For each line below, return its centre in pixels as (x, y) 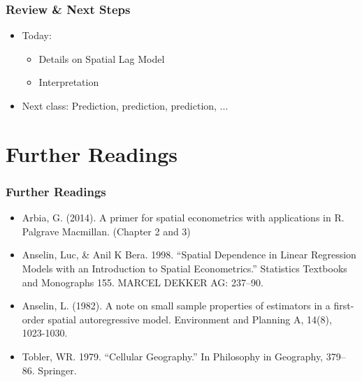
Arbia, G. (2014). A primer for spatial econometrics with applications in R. (183, 218)
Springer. (57, 370)
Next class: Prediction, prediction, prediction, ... (125, 105)
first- (344, 306)
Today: (37, 35)
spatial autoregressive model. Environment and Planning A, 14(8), (190, 319)
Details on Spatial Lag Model (102, 58)
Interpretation (69, 82)
